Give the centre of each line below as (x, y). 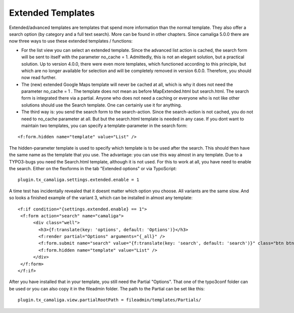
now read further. (39, 78)
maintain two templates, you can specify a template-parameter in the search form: (104, 126)
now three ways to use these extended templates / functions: (71, 41)
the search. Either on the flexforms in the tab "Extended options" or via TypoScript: (93, 168)
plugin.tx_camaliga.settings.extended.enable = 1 (79, 180)
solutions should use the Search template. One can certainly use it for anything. (102, 105)
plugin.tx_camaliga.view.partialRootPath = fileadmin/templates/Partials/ (110, 300)
